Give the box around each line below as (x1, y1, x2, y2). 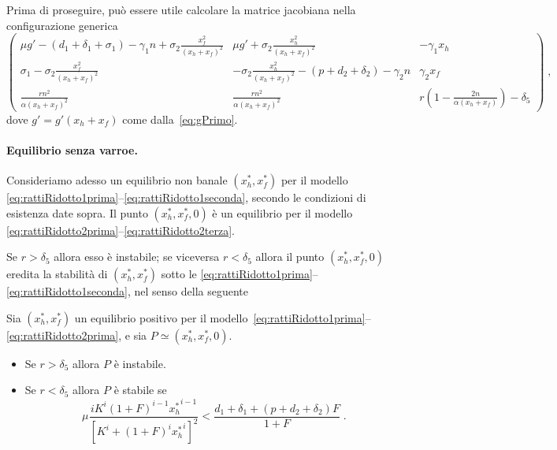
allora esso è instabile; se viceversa (54, 248, 220, 265)
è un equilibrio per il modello (212, 204, 353, 221)
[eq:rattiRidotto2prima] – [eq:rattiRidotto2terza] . (6, 221, 235, 238)
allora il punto (255, 248, 325, 265)
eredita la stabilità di (6, 266, 108, 282)
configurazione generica (6, 17, 118, 33)
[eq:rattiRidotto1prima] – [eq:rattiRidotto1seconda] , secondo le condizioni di (6, 189, 366, 206)
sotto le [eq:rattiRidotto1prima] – (161, 266, 318, 282)
